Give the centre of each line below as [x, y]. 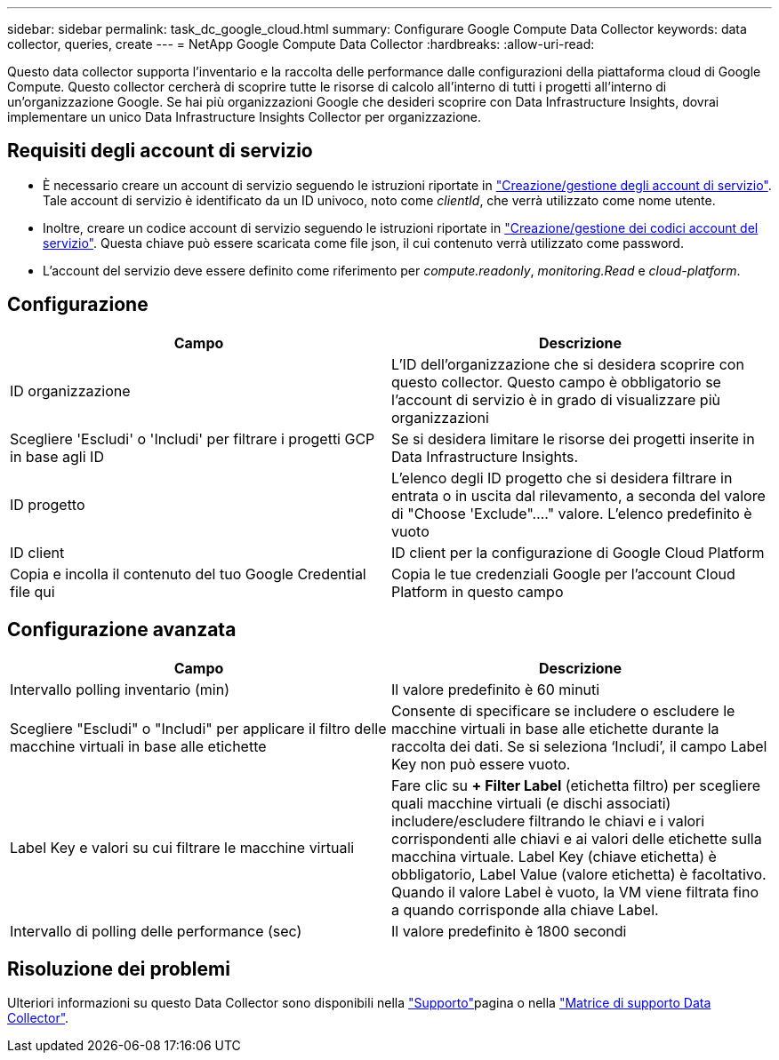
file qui [32, 591]
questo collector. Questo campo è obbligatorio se [556, 382]
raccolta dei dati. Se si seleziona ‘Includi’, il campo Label [579, 746]
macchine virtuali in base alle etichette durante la [555, 728]
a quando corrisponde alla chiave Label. [525, 909]
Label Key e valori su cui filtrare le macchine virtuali [182, 847]
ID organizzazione [70, 391]
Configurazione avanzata [122, 630]
